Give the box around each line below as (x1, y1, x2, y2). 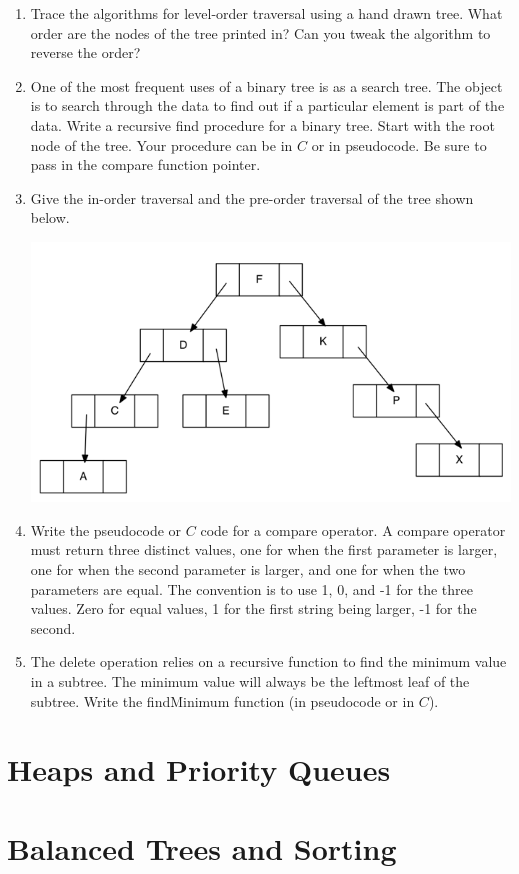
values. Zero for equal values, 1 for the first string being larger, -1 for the (30, 598, 477, 619)
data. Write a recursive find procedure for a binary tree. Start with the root (30, 114, 495, 135)
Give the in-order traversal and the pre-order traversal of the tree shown (30, 187, 474, 208)
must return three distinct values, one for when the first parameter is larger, (30, 539, 498, 560)
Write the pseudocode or (30, 519, 182, 540)
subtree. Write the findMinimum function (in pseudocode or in (30, 690, 415, 711)
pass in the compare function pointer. (30, 154, 261, 175)
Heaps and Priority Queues (7, 749, 391, 790)
